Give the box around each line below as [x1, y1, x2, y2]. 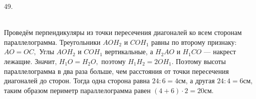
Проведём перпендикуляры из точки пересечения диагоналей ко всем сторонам [4, 27, 242, 37]
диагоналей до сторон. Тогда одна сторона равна [4, 75, 150, 86]
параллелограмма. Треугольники [4, 36, 101, 47]
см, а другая [178, 75, 215, 86]
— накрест [204, 46, 236, 57]
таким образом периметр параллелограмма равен [4, 85, 151, 95]
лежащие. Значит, [4, 56, 57, 66]
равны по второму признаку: [151, 36, 237, 47]
